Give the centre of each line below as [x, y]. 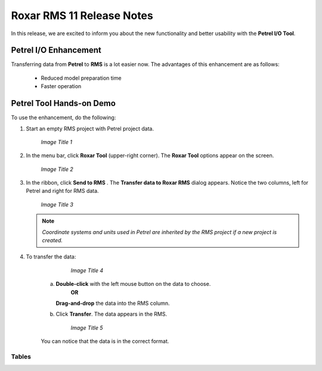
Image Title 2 [57, 169]
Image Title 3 [57, 204]
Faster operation [61, 86]
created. [52, 241]
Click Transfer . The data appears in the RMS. [111, 314]
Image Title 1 [57, 142]
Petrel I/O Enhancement [56, 50]
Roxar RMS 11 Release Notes [82, 15]
